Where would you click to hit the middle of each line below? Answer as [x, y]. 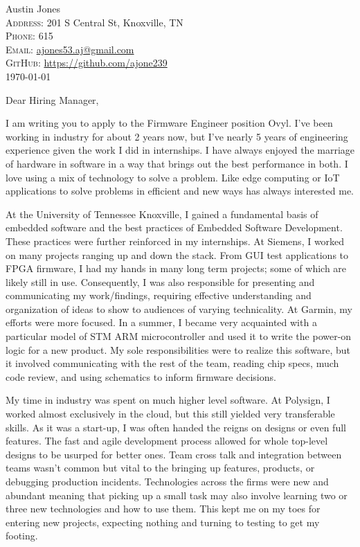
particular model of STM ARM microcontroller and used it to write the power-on [179, 336]
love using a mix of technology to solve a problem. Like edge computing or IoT [173, 177]
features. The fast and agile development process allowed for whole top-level [167, 441]
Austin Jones [33, 8]
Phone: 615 [29, 36]
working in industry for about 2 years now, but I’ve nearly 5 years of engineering [177, 136]
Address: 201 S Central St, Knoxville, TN [94, 22]
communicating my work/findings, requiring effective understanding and [159, 295]
